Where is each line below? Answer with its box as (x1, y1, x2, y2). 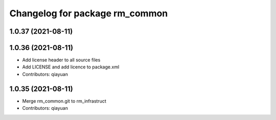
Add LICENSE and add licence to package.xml (22, 64, 120, 70)
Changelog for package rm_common (9, 8, 168, 19)
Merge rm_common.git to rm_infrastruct (22, 98, 107, 104)
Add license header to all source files (22, 57, 101, 63)
